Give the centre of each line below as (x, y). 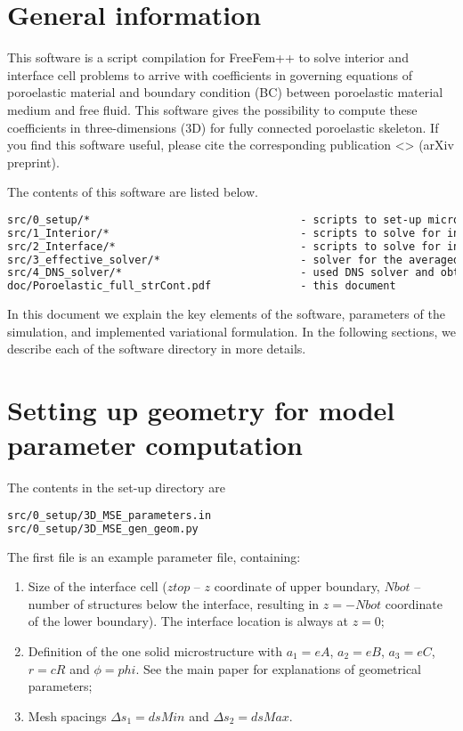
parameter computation (155, 445)
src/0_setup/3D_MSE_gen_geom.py (103, 528)
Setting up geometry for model (201, 410)
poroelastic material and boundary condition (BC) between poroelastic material (225, 92)
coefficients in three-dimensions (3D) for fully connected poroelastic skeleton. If (223, 127)
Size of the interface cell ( (97, 586)
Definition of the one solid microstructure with (155, 650)
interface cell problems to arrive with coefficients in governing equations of (210, 74)
